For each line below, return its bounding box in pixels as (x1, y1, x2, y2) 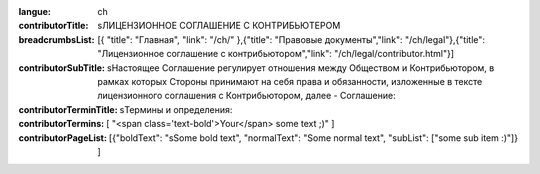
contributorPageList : (18, 131, 107, 144)
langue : (18, 6, 52, 17)
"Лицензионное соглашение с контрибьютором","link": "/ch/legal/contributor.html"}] (97, 48, 455, 60)
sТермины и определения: (119, 103, 233, 115)
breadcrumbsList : (18, 33, 95, 45)
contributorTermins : (18, 118, 105, 130)
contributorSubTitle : (18, 61, 105, 74)
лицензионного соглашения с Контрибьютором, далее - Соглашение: (97, 90, 396, 102)
